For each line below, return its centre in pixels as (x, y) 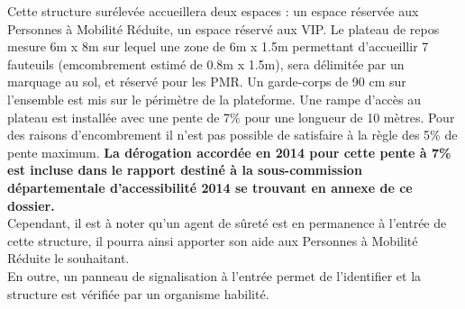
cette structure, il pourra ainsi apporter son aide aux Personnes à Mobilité (213, 240)
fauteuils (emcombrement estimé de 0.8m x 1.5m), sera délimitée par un (206, 64)
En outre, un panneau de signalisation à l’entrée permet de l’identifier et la (214, 275)
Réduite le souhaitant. (68, 258)
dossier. (31, 205)
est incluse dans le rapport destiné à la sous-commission (185, 170)
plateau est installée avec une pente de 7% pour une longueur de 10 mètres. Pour (231, 117)
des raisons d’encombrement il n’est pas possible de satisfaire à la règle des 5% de (232, 135)
